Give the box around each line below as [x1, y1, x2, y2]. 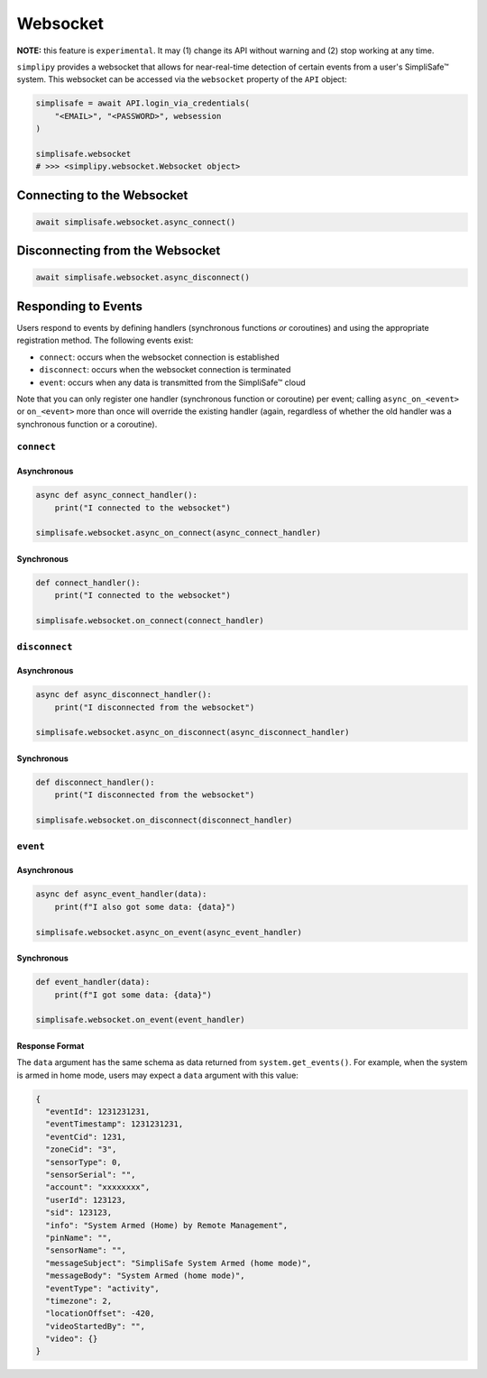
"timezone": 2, [45, 1295, 113, 1306]
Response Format [16, 1040, 85, 1051]
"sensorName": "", [45, 1245, 126, 1255]
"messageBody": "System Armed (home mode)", [45, 1271, 245, 1281]
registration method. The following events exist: [16, 335, 194, 346]
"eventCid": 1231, [45, 1132, 126, 1142]
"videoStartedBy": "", [45, 1321, 146, 1331]
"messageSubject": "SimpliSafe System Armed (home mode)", [45, 1258, 312, 1268]
